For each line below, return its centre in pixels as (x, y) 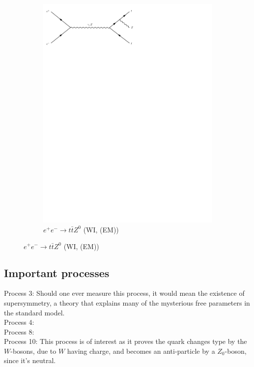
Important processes (57, 272)
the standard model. (34, 312)
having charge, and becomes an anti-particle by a (141, 351)
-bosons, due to (33, 351)
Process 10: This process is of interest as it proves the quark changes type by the (126, 341)
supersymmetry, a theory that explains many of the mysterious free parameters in (127, 302)
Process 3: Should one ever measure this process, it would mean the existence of (124, 293)
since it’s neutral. (30, 360)
